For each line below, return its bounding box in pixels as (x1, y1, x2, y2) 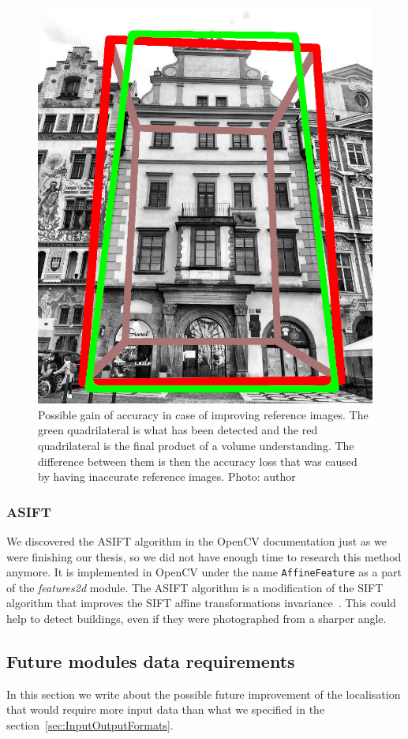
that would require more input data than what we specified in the (6, 701, 325, 718)
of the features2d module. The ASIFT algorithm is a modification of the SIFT (6, 579, 384, 595)
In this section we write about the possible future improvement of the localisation (6, 685, 401, 702)
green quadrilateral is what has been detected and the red (38, 422, 318, 438)
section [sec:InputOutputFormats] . (6, 716, 174, 733)
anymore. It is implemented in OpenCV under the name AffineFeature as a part (6, 564, 402, 580)
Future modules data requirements (6, 648, 295, 673)
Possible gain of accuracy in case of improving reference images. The (38, 406, 369, 422)
